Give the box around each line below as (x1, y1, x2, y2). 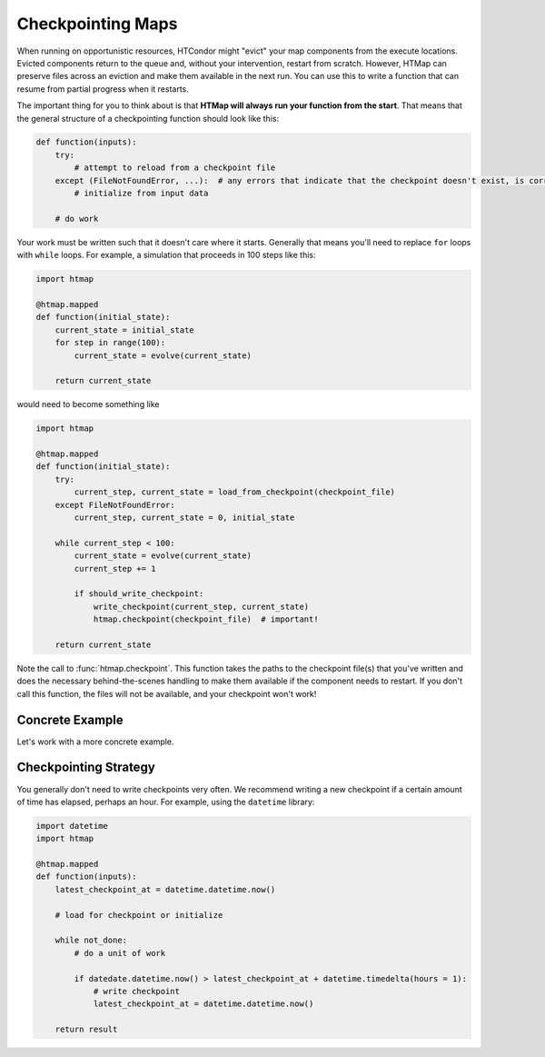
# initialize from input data (74, 188, 209, 199)
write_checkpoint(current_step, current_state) (93, 601, 310, 612)
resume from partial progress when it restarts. (16, 83, 190, 95)
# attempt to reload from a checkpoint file (74, 163, 276, 173)
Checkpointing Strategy (16, 760, 156, 775)
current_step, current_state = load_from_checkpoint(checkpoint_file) (74, 487, 395, 497)
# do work (54, 214, 99, 224)
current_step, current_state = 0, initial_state (74, 513, 295, 523)
